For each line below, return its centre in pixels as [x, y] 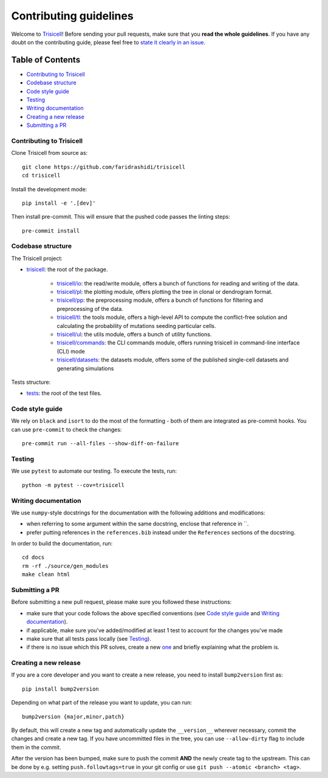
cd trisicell [41, 176]
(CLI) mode [71, 351]
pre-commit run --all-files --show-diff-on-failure [101, 444]
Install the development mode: [49, 189]
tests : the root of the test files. [64, 393]
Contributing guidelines [72, 16]
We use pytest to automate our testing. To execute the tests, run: [94, 471]
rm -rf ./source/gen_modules [65, 566]
